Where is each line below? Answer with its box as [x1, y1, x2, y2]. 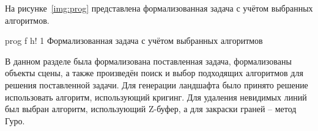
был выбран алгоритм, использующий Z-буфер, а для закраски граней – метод [5, 102, 297, 115]
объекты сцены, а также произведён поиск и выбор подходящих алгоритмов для [5, 66, 303, 79]
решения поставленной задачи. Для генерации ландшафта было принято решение [5, 78, 308, 91]
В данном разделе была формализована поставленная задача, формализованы [5, 54, 292, 67]
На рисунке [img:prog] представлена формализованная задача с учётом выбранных [5, 2, 313, 14]
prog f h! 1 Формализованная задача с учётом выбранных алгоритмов [5, 34, 263, 47]
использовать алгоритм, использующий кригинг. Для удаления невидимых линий [5, 90, 307, 103]
